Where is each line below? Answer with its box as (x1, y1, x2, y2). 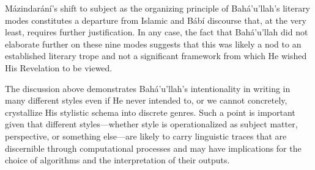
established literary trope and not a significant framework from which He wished (5, 49, 307, 62)
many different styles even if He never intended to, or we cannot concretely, (5, 94, 287, 107)
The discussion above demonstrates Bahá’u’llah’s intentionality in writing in (5, 82, 291, 94)
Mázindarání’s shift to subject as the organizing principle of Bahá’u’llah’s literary (5, 2, 311, 14)
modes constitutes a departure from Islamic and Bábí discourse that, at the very (5, 13, 306, 26)
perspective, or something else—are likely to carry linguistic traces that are (5, 129, 287, 142)
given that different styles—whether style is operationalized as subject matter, (5, 118, 298, 130)
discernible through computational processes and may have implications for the (5, 141, 302, 154)
